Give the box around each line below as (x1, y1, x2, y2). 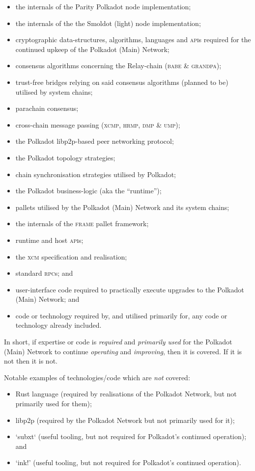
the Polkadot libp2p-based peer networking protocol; (15, 136, 174, 146)
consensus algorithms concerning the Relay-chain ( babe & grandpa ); (15, 60, 222, 71)
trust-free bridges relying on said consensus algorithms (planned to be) (15, 77, 228, 87)
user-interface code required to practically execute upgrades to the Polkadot (15, 284, 244, 294)
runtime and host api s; (15, 235, 84, 245)
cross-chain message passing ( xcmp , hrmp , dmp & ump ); (15, 119, 180, 130)
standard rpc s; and (15, 268, 73, 278)
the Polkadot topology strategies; (15, 152, 115, 162)
